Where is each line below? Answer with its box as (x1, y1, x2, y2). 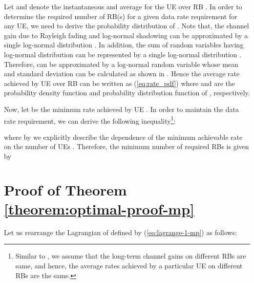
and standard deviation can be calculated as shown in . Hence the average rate (4, 68, 240, 79)
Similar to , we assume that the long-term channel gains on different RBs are (15, 251, 246, 261)
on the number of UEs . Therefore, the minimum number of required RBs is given (4, 141, 249, 152)
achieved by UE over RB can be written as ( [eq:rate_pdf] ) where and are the (4, 78, 235, 88)
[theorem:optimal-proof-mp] (4, 198, 195, 218)
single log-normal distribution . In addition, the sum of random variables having (4, 40, 244, 50)
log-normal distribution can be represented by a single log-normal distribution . (4, 49, 241, 59)
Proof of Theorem (4, 179, 127, 199)
